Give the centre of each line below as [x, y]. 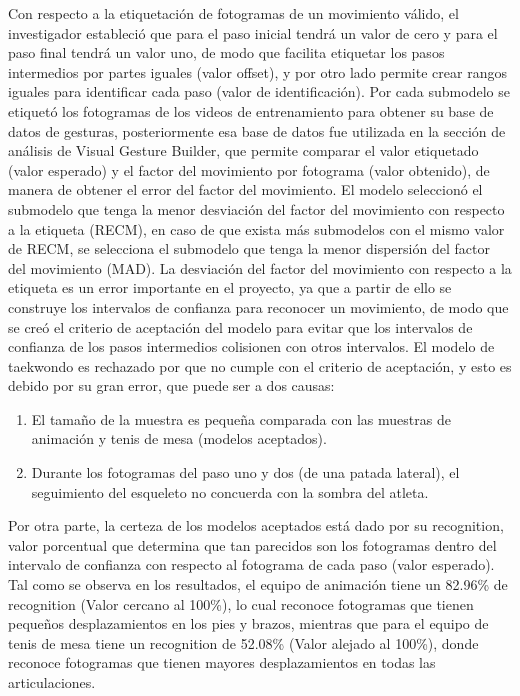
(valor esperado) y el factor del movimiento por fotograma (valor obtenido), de [249, 169]
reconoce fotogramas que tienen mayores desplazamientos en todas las [222, 662]
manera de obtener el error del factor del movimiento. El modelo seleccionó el [245, 189]
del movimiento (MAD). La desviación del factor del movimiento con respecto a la [260, 267]
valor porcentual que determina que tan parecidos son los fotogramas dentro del [252, 544]
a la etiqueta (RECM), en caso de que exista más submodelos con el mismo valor [256, 228]
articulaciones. [52, 682]
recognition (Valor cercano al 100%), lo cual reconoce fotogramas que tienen [241, 603]
